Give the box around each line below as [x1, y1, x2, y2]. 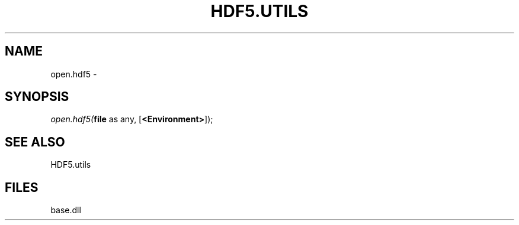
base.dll [50, 205, 81, 216]
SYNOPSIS [5, 89, 69, 105]
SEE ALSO [5, 134, 65, 149]
